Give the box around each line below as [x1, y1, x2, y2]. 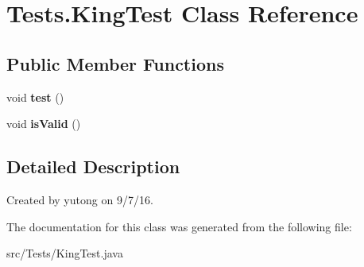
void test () [6, 88, 64, 105]
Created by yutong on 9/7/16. [6, 191, 153, 207]
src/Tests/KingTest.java [6, 245, 123, 261]
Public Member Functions [6, 51, 224, 75]
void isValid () [6, 115, 81, 132]
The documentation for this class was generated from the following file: [6, 218, 352, 234]
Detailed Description [6, 154, 180, 179]
